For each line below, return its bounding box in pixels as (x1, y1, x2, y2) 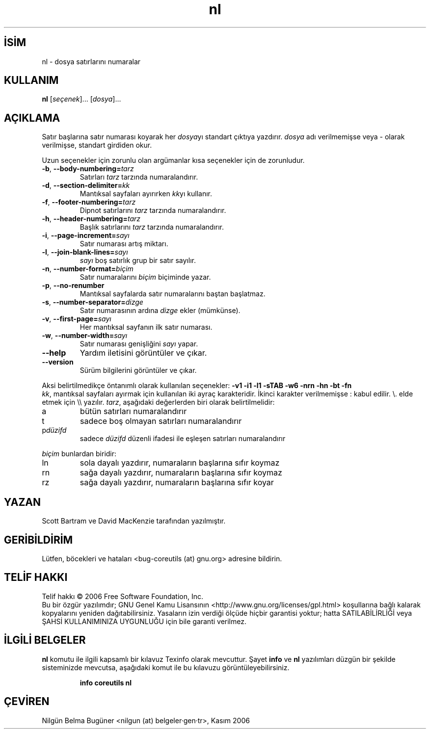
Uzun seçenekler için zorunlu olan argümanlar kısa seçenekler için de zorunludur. (42, 156, 305, 165)
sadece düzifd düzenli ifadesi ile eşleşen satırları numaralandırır (80, 434, 286, 443)
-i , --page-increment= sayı (42, 231, 130, 240)
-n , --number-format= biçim (42, 264, 134, 273)
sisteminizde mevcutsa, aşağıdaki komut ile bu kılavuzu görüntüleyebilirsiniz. (42, 663, 290, 672)
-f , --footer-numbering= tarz (42, 198, 136, 207)
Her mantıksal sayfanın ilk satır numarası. (80, 323, 213, 332)
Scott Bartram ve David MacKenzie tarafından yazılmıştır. (42, 517, 226, 525)
